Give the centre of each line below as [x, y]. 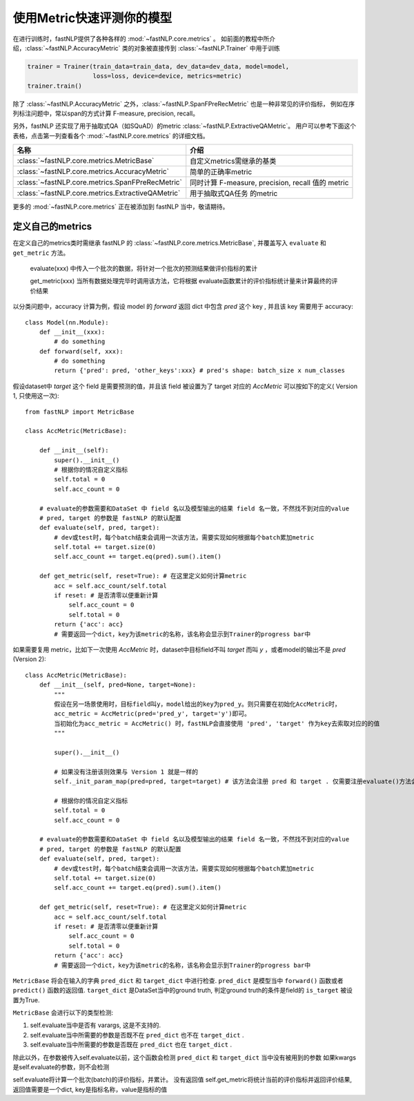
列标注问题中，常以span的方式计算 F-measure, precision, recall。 [106, 113]
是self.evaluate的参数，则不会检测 [61, 1067]
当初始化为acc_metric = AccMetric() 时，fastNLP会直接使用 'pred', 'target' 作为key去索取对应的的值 [217, 723]
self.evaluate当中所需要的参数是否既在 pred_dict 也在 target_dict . [131, 1045]
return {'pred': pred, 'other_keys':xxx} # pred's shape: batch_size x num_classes [199, 371]
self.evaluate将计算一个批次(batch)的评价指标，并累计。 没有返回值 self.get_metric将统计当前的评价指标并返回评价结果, [182, 1080]
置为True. [26, 1000]
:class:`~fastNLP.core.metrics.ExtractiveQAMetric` [99, 193]
